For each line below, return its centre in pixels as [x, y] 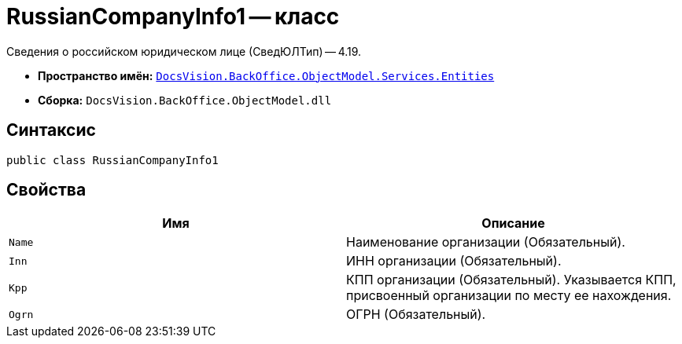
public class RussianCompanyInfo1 [112, 160]
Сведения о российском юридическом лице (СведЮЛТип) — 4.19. [184, 51]
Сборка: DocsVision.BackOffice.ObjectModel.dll [185, 100]
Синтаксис [51, 130]
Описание [513, 223]
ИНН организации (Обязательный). [454, 261]
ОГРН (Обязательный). [416, 315]
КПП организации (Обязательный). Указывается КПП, [511, 280]
